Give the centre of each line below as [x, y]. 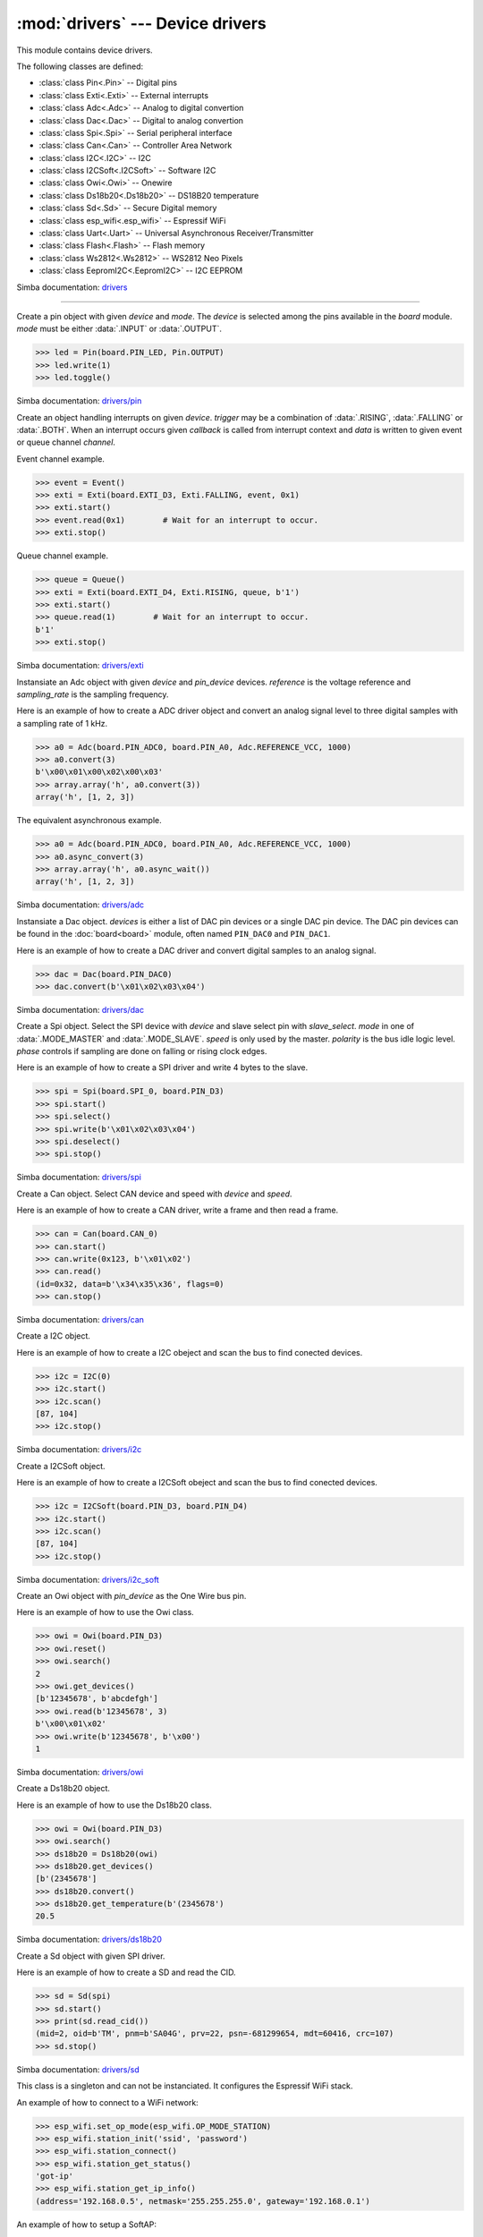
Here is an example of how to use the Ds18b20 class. [114, 1805]
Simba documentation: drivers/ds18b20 [89, 1939]
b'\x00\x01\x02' [71, 1724]
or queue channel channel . [66, 442]
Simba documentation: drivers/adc [80, 905]
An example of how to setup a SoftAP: [86, 2224]
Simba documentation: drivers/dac [80, 1009]
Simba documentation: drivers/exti [80, 666]
